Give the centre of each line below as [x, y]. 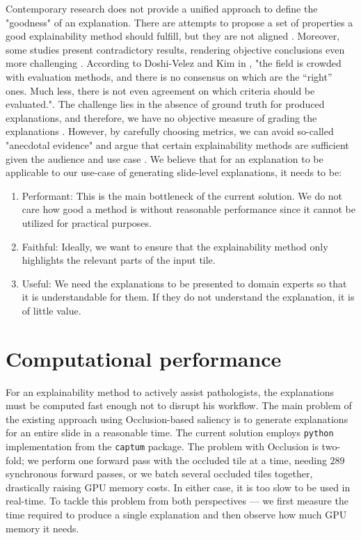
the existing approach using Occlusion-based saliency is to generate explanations [177, 419]
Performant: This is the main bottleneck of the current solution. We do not [182, 195]
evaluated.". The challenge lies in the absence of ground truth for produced [165, 104]
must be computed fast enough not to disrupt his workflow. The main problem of [179, 405]
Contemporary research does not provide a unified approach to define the [162, 8]
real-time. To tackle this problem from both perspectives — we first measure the [177, 501]
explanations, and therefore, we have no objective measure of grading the [161, 117]
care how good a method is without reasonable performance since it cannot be [188, 209]
